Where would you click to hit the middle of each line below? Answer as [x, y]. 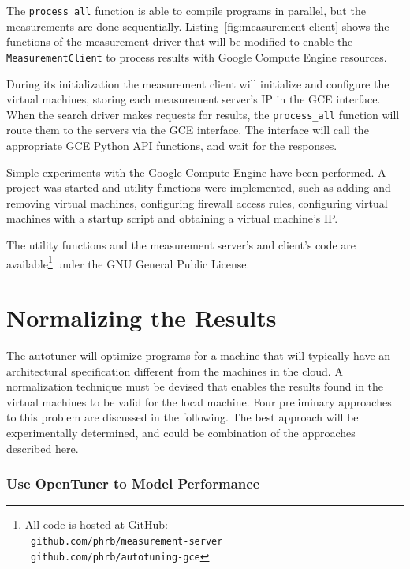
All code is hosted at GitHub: [96, 524]
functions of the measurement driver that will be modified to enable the [180, 41]
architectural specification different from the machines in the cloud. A [175, 371]
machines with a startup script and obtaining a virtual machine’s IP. [172, 218]
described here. [43, 448]
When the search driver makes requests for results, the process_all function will [203, 114]
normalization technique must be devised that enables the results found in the [195, 386]
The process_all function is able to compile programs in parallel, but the [186, 10]
